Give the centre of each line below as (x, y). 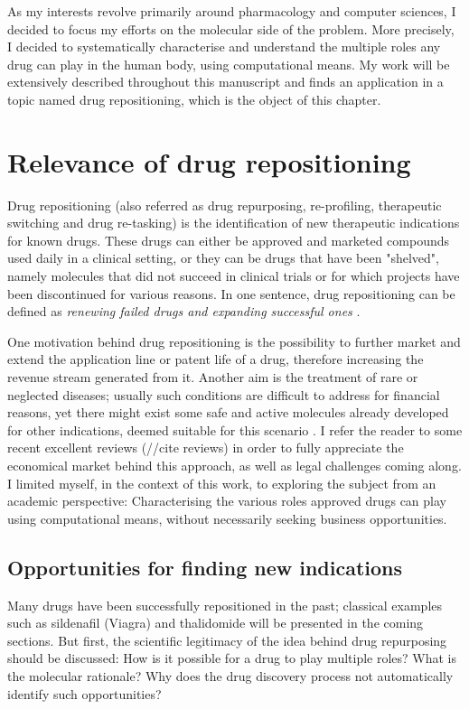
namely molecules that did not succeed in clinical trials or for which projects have (234, 276)
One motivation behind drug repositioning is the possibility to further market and (234, 341)
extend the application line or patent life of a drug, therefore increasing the (216, 359)
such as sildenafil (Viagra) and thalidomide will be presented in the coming (216, 623)
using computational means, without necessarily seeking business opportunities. (227, 518)
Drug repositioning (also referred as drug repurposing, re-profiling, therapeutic (225, 205)
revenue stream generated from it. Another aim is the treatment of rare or (213, 377)
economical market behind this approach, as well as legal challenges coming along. (234, 465)
